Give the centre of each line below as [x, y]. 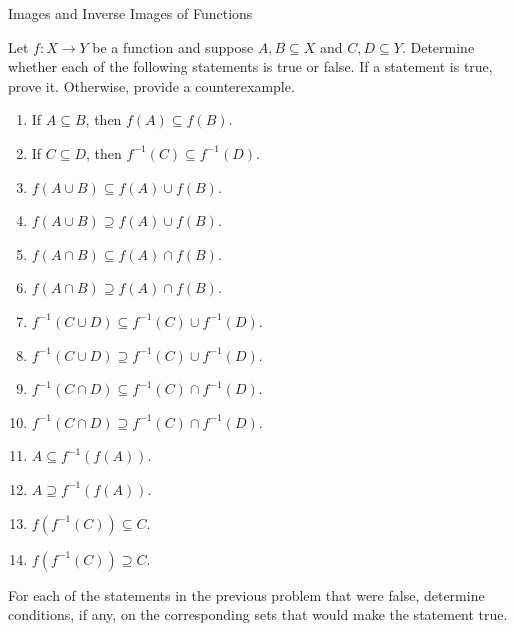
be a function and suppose [173, 46]
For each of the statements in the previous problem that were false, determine [246, 594]
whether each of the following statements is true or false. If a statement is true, [250, 66]
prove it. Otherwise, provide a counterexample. [151, 85]
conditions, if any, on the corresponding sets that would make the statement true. [258, 614]
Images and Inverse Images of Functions [130, 13]
